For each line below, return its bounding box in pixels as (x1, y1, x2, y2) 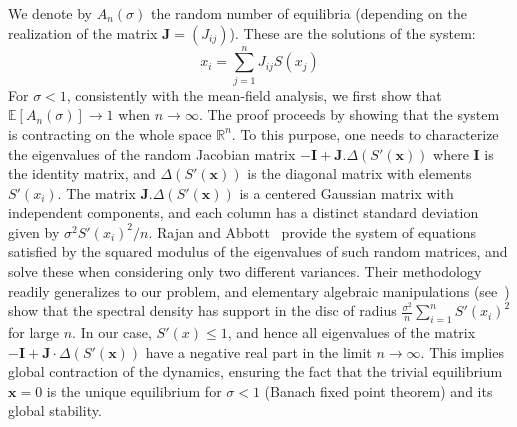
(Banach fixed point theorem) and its (264, 380, 493, 401)
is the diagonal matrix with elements (247, 163, 472, 184)
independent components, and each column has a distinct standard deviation (8, 202, 479, 223)
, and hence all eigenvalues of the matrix (227, 322, 476, 343)
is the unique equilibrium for (46, 380, 222, 401)
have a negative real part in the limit (145, 341, 372, 362)
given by (8, 221, 60, 242)
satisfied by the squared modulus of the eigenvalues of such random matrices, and (8, 241, 508, 262)
